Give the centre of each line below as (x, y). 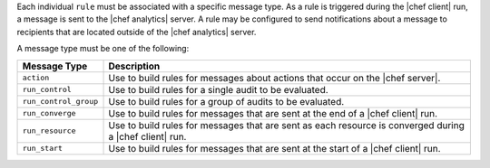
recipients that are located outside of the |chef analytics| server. (137, 32)
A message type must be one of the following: (103, 49)
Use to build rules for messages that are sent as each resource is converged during (286, 125)
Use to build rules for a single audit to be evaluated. (218, 89)
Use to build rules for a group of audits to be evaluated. (226, 101)
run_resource (49, 131)
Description (134, 66)
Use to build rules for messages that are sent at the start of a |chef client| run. (274, 148)
